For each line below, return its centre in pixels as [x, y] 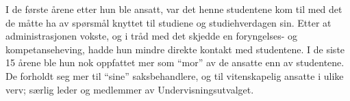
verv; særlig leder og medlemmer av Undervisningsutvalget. [130, 89]
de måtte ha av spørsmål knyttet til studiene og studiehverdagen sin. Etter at [168, 22]
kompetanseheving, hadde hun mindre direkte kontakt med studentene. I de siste [175, 49]
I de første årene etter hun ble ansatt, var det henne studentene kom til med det [174, 9]
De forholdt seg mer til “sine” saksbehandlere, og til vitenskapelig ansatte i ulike [175, 75]
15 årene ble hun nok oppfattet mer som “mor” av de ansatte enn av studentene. [175, 62]
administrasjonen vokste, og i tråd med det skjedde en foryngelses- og [152, 36]
